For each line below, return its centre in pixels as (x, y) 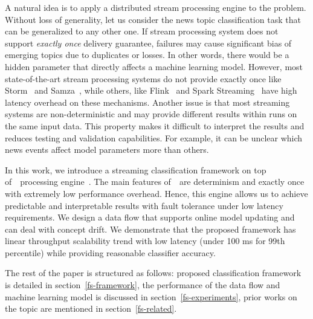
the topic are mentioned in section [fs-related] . (91, 308)
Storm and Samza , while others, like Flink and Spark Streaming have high (151, 90)
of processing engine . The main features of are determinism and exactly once (155, 182)
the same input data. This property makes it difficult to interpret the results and (155, 125)
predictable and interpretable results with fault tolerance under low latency (144, 205)
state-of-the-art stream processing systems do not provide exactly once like (143, 78)
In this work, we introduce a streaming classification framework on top (136, 169)
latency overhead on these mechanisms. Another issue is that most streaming (147, 102)
